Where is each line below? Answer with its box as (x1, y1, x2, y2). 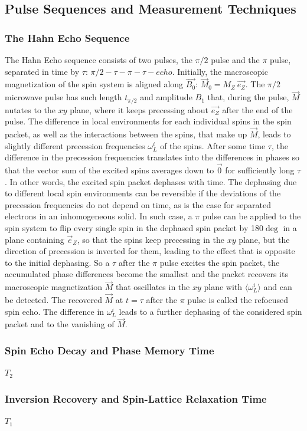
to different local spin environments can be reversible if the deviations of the (5, 187, 281, 199)
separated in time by (5, 65, 80, 77)
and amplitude (140, 91, 192, 103)
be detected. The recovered (5, 294, 102, 306)
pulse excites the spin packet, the (159, 256, 280, 268)
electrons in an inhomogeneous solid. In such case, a (5, 210, 192, 222)
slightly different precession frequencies (5, 139, 145, 152)
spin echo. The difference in (5, 305, 104, 317)
